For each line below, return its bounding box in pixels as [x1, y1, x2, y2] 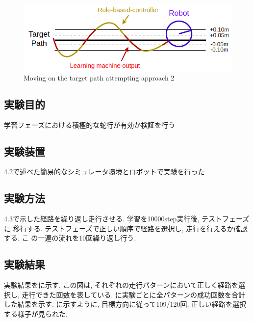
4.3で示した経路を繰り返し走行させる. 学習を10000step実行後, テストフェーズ [4, 214, 250, 224]
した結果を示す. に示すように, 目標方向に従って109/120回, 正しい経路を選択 [4, 299, 246, 309]
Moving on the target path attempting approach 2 [24, 72, 175, 82]
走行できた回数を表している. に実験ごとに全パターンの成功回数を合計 [22, 289, 245, 299]
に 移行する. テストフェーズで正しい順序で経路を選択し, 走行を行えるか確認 [4, 223, 248, 233]
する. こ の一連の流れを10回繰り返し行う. [4, 233, 136, 243]
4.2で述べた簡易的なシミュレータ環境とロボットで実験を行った [4, 166, 205, 177]
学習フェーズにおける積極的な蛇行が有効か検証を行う [4, 119, 176, 130]
